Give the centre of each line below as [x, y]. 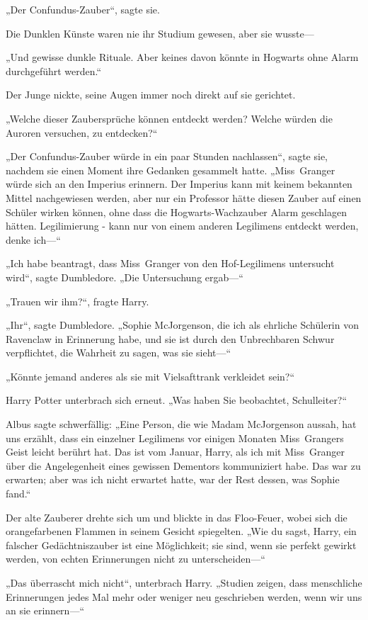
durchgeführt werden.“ [54, 71]
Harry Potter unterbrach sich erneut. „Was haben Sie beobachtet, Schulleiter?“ [177, 400]
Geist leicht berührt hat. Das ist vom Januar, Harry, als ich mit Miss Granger [175, 452]
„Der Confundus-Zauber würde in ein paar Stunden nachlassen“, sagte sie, [167, 156]
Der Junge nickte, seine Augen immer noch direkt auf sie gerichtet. [151, 95]
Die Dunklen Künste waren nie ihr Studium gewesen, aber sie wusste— [160, 33]
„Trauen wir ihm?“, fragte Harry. [77, 301]
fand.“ [18, 494]
